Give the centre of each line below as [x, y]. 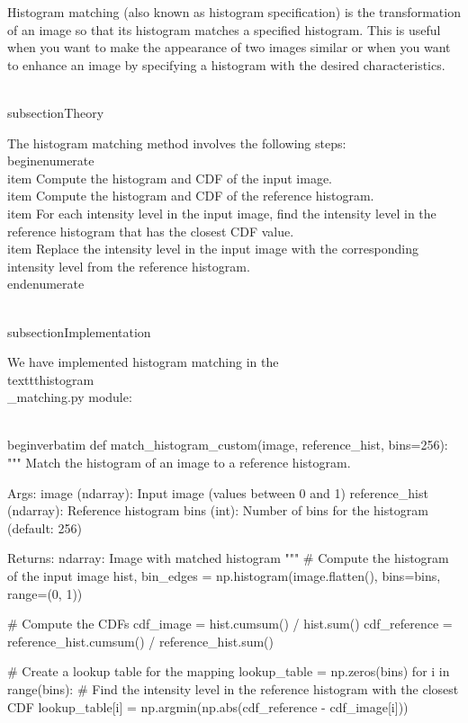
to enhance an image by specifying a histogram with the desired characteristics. [226, 64]
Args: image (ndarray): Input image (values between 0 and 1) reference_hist [218, 492]
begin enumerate [51, 161]
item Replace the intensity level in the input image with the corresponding [213, 249]
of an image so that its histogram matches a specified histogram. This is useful [224, 29]
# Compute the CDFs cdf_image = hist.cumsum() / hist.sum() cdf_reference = [230, 624]
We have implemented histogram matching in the [143, 362]
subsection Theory [56, 112]
